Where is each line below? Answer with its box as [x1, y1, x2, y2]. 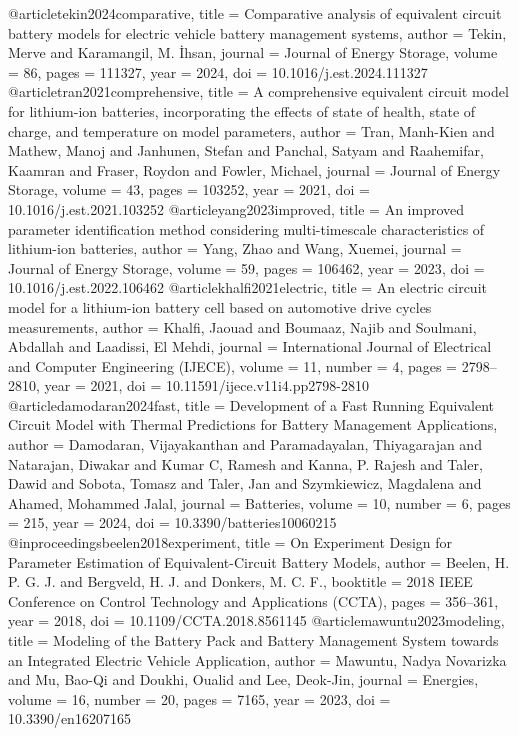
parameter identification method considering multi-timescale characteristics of [8, 218, 485, 239]
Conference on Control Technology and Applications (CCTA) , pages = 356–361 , [8, 590, 499, 611]
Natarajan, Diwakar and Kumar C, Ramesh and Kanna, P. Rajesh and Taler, [8, 453, 483, 474]
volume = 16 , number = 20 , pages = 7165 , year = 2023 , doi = [8, 688, 391, 709]
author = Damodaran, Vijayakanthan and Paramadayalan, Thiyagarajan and [8, 434, 482, 455]
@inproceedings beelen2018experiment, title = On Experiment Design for [8, 532, 453, 553]
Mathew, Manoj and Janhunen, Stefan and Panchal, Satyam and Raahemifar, [8, 140, 484, 161]
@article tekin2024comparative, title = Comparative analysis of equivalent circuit [8, 3, 502, 23]
